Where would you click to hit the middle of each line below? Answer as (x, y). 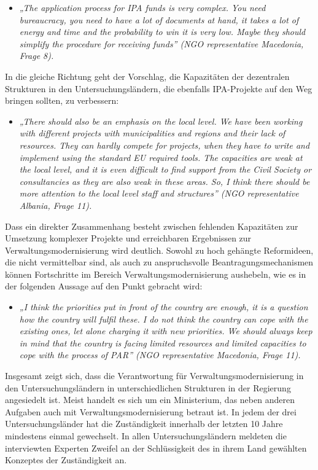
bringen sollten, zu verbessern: (62, 100)
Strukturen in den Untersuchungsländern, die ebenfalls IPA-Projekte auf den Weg (159, 88)
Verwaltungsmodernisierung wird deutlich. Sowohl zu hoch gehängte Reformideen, (159, 250)
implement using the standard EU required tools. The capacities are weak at (161, 157)
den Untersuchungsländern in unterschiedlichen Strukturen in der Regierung (148, 387)
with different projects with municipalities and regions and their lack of (152, 133)
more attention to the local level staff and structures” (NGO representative (159, 193)
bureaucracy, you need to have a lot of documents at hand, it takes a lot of (159, 19)
